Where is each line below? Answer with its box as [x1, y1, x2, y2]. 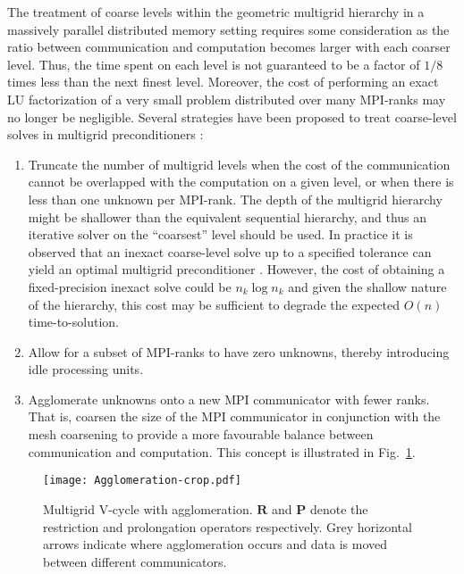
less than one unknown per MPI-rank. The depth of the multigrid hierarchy [28, 189, 443, 208]
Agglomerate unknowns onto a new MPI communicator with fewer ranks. [28, 389, 430, 408]
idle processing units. [28, 360, 144, 379]
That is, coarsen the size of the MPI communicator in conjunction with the [28, 407, 441, 426]
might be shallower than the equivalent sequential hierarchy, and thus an [28, 207, 427, 226]
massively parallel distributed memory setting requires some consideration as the [7, 20, 450, 38]
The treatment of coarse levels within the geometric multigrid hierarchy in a [7, 3, 425, 21]
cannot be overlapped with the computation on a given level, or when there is [28, 172, 454, 191]
